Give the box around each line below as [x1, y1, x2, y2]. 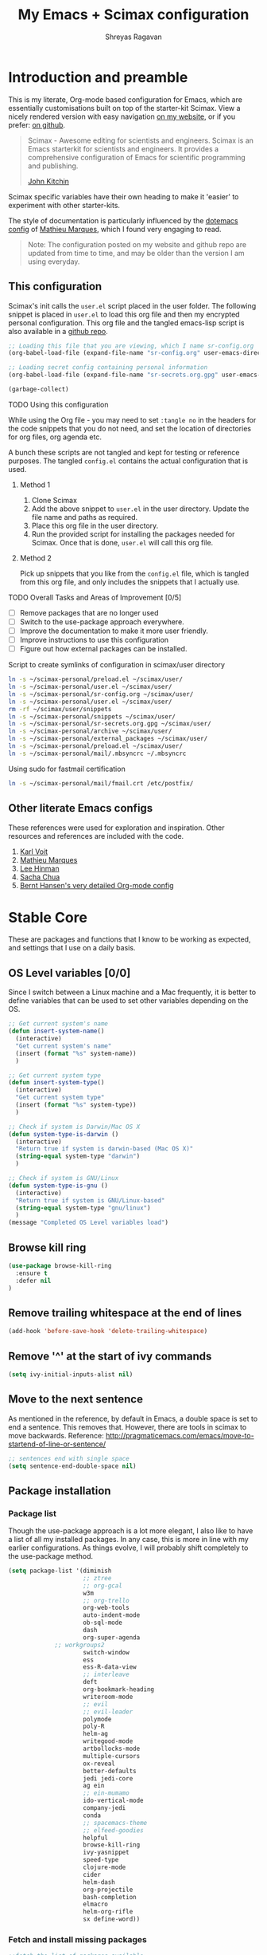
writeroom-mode [83, 1693, 133, 1701]
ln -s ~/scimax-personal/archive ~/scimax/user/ [8, 727, 172, 735]
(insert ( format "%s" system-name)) [15, 1049, 137, 1057]
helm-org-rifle [83, 1908, 133, 1916]
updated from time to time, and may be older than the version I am [27, 248, 245, 258]
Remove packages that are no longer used [19, 608, 159, 617]
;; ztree [83, 1574, 112, 1582]
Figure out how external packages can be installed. [19, 644, 188, 654]
